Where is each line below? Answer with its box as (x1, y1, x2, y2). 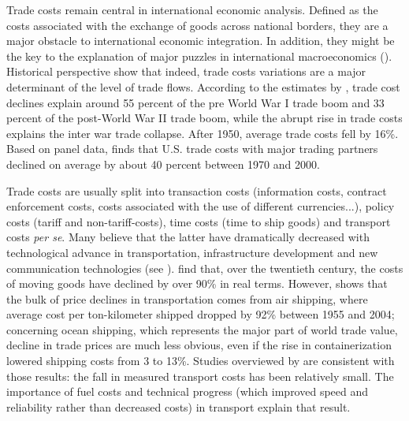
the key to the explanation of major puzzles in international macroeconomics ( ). (6, 47, 392, 64)
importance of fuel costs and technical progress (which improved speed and (6, 383, 369, 400)
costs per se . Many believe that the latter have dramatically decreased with (6, 229, 370, 245)
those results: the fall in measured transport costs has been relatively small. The (6, 367, 394, 384)
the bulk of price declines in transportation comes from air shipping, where (6, 290, 368, 307)
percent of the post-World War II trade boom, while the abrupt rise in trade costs (6, 110, 403, 126)
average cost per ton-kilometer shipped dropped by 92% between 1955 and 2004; (6, 306, 395, 322)
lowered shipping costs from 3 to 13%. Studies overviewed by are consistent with (6, 352, 395, 369)
